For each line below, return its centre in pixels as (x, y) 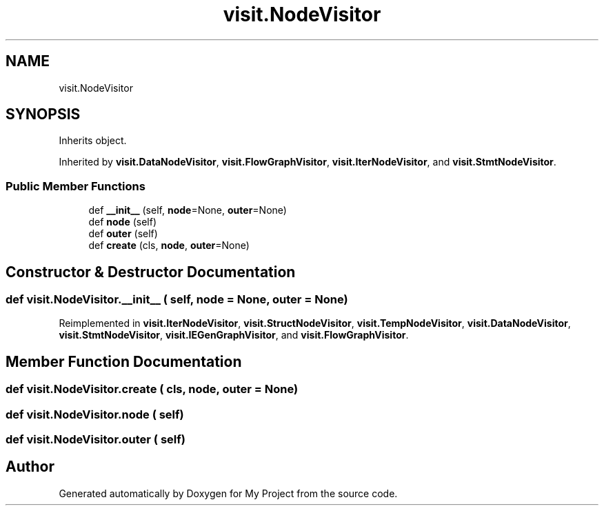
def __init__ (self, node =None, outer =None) (188, 210)
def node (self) (122, 222)
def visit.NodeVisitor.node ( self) (95, 414)
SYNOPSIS (43, 114)
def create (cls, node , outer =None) (169, 246)
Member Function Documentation (124, 361)
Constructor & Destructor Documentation (151, 272)
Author (30, 467)
